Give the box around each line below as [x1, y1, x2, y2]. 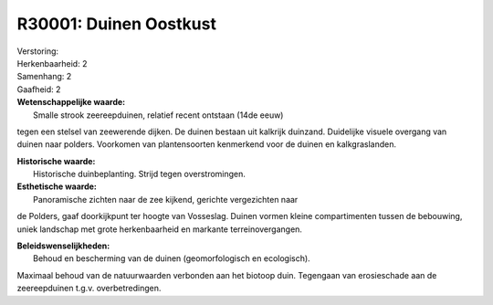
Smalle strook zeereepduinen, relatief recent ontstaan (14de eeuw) [33, 110, 284, 121]
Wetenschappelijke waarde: [16, 97, 126, 108]
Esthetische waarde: [16, 181, 98, 192]
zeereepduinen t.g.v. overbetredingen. [16, 283, 162, 294]
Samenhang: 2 [16, 71, 72, 82]
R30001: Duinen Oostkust [16, 14, 216, 34]
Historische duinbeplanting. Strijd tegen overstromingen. [33, 169, 246, 180]
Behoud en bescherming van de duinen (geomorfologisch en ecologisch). [33, 253, 310, 264]
